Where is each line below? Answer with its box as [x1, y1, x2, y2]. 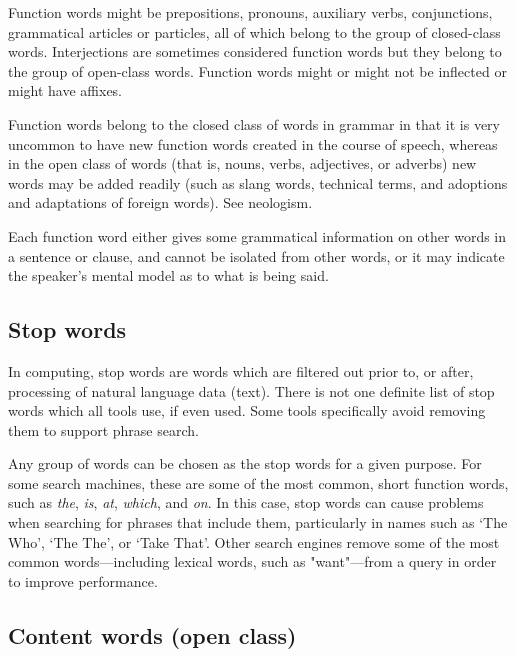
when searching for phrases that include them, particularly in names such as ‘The [8, 512, 508, 533]
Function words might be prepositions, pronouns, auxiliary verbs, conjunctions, [8, 2, 493, 22]
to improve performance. [8, 570, 158, 591]
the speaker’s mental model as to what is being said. [8, 265, 329, 286]
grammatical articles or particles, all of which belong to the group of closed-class [8, 21, 501, 42]
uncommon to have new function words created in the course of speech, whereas [8, 133, 498, 154]
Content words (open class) [8, 619, 297, 650]
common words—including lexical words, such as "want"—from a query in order [8, 551, 497, 572]
